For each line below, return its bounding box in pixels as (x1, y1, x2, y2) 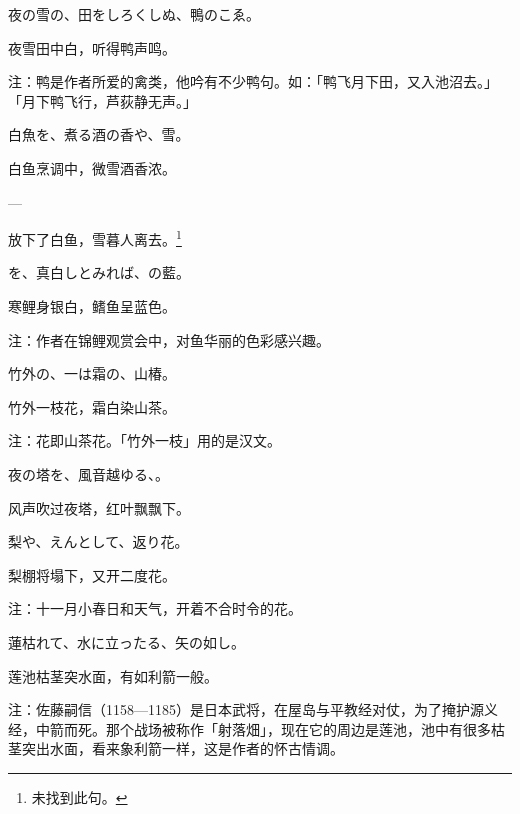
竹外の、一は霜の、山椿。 (8, 363, 176, 384)
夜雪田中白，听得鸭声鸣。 (8, 37, 176, 58)
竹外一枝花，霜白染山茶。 (8, 396, 176, 417)
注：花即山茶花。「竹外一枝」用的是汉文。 (8, 430, 281, 451)
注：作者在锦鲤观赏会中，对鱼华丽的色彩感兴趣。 (8, 329, 330, 350)
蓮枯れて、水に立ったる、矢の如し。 (8, 631, 245, 652)
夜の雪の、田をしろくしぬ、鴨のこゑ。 (8, 4, 260, 24)
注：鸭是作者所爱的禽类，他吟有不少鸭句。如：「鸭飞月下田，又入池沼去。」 (8, 71, 498, 92)
